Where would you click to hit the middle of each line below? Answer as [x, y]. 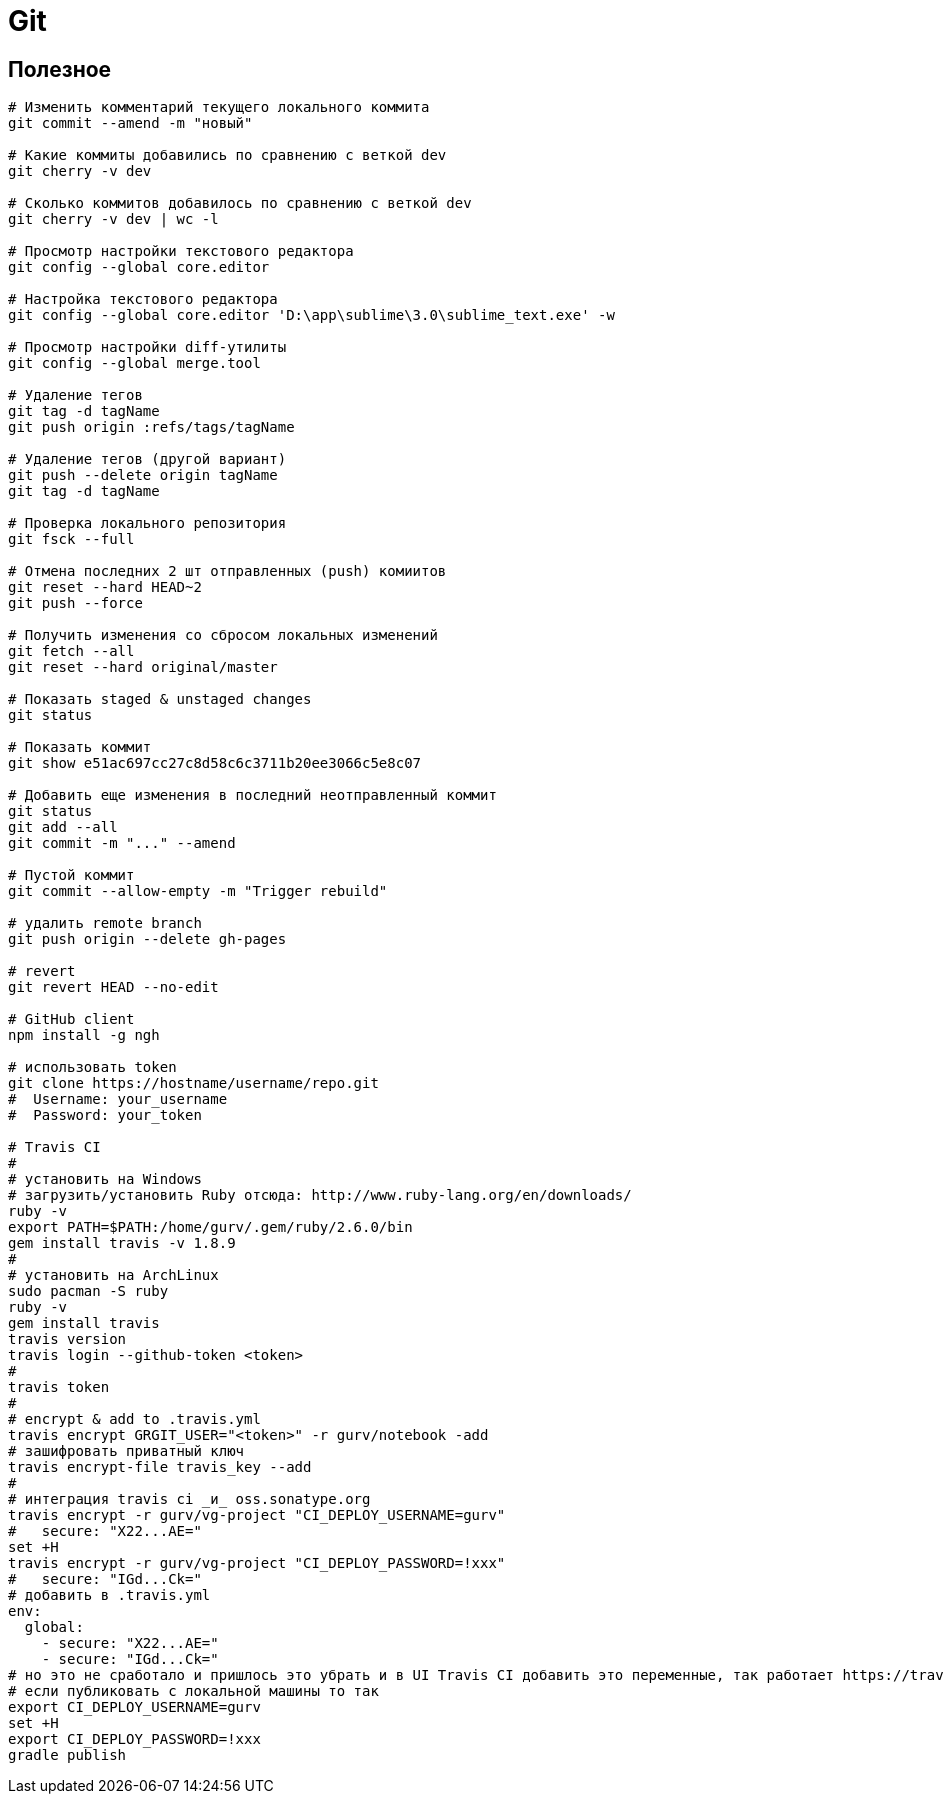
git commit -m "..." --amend [122, 843]
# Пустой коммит [71, 875]
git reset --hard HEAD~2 [105, 587]
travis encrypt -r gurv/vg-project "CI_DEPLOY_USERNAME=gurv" [257, 1515]
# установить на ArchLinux [113, 1275]
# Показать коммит [80, 747]
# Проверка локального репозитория [147, 523]
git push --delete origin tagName [143, 475]
